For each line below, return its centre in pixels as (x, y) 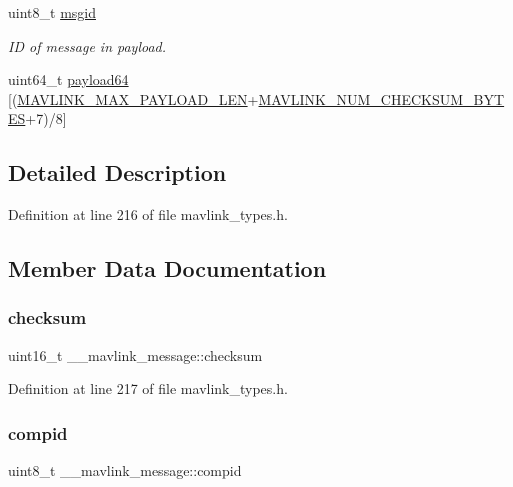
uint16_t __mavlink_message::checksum (135, 354)
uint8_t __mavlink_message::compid (125, 470)
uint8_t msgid (52, 12)
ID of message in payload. (87, 45)
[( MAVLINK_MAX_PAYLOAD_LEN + (133, 98)
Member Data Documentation (167, 268)
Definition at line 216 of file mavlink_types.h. (148, 214)
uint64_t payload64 (68, 79)
